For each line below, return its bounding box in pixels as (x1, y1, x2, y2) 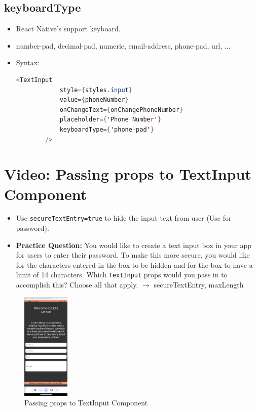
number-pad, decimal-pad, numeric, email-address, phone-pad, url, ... (16, 40, 231, 51)
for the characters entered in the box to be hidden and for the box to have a (16, 259, 253, 270)
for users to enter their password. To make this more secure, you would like (16, 250, 250, 260)
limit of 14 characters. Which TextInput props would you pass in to (16, 269, 228, 280)
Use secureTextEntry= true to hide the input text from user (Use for (16, 213, 232, 223)
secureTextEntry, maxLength (154, 279, 244, 290)
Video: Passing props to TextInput (4, 163, 251, 184)
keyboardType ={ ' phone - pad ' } (59, 126, 154, 133)
